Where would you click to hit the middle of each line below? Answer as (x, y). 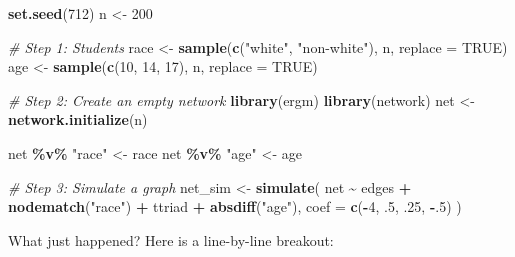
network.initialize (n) (78, 119)
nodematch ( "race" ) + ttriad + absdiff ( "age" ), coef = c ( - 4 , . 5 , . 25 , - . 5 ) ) (235, 206)
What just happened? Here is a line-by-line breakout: (171, 239)
